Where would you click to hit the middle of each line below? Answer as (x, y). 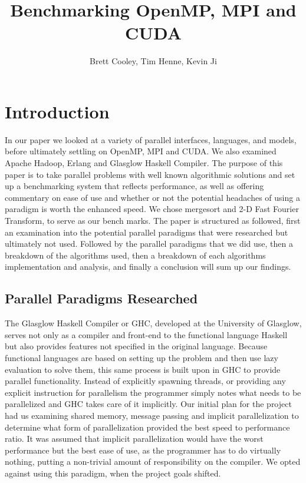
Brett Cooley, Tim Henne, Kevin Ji (153, 61)
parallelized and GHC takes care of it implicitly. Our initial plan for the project (148, 404)
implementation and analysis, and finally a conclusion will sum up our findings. (148, 267)
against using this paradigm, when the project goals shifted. (113, 473)
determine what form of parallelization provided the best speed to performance (147, 427)
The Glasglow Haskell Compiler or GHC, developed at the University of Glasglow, (153, 323)
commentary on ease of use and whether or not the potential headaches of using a (152, 197)
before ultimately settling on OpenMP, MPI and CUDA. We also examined (141, 151)
